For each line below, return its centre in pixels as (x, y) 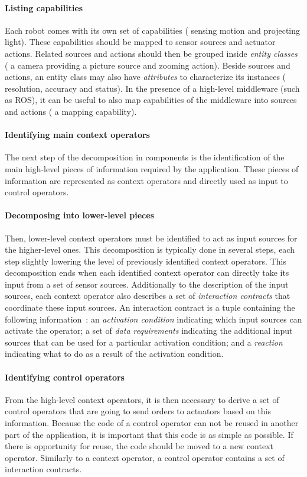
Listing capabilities (44, 7)
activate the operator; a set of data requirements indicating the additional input (149, 331)
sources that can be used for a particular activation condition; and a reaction (144, 342)
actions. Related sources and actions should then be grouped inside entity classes (151, 53)
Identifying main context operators (77, 135)
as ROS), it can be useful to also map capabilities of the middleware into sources (151, 100)
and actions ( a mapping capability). (71, 111)
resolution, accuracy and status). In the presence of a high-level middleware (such (152, 88)
